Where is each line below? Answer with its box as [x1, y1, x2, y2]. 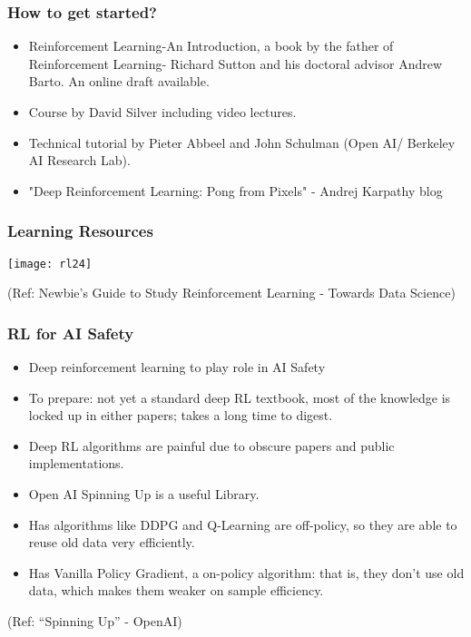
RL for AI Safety [7, 321, 134, 344]
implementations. [28, 454, 124, 473]
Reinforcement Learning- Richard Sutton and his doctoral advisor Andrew [28, 54, 443, 73]
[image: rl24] [7, 257, 93, 270]
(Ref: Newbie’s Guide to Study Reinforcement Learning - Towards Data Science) [7, 283, 456, 302]
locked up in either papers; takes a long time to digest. [28, 406, 333, 425]
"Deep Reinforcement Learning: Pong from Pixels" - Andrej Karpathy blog [28, 181, 443, 200]
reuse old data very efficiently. [28, 533, 195, 552]
